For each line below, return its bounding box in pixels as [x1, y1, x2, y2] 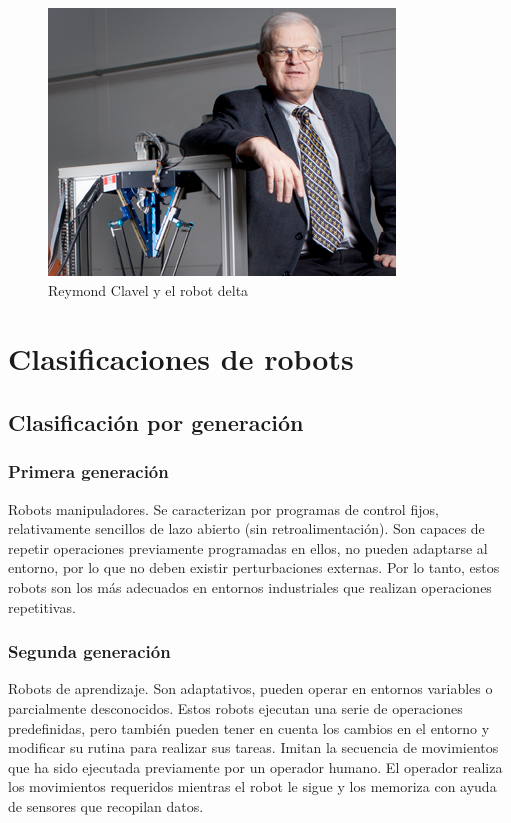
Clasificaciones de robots [8, 338, 354, 379]
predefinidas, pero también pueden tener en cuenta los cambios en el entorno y [8, 717, 490, 738]
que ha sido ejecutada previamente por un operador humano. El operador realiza [8, 756, 503, 777]
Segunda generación [8, 639, 171, 664]
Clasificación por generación [8, 406, 304, 437]
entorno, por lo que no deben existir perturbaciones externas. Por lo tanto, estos [8, 557, 500, 578]
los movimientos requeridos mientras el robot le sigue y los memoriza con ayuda [8, 776, 497, 797]
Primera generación [8, 459, 169, 484]
